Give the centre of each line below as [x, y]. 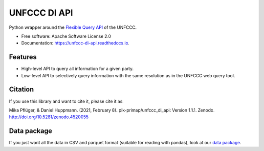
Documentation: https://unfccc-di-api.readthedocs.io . [75, 43]
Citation [22, 90]
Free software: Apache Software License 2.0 [66, 36]
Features [23, 57]
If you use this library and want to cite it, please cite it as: [66, 101]
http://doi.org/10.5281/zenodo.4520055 [49, 117]
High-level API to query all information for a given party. [77, 69]
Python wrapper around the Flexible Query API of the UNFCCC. [73, 27]
